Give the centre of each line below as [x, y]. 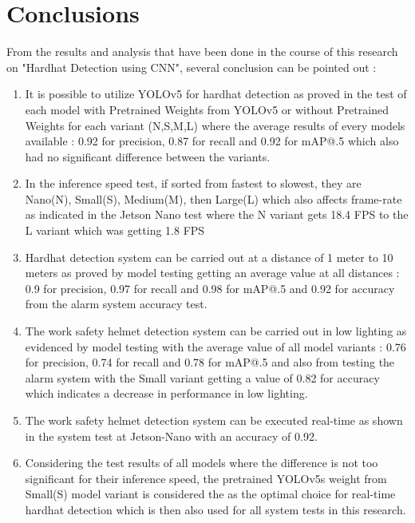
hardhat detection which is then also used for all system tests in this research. [215, 509]
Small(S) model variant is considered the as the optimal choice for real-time [210, 494]
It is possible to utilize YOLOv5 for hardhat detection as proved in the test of [216, 94]
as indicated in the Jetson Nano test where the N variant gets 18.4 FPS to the [217, 214]
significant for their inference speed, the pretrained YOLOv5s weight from [206, 478]
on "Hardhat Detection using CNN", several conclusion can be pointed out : [192, 67]
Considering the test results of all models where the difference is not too [202, 463]
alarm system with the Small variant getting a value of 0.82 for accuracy [202, 377]
